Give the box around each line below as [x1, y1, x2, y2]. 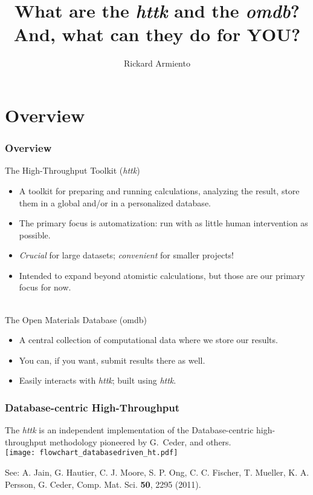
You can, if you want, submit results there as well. [19, 353, 205, 366]
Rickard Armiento [124, 57, 190, 70]
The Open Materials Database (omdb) [5, 313, 147, 326]
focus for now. [19, 281, 71, 293]
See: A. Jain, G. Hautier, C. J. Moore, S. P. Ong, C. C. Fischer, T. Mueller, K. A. [5, 466, 309, 479]
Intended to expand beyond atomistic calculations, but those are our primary [19, 269, 305, 281]
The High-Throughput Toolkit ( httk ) [5, 164, 140, 177]
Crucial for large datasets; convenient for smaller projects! [19, 249, 234, 261]
